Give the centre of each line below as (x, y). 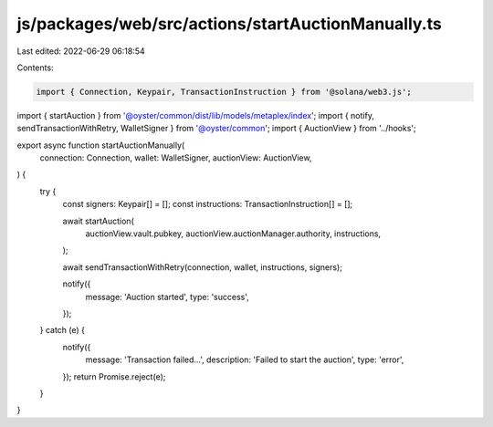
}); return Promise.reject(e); (114, 376)
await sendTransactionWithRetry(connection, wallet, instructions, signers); (202, 267)
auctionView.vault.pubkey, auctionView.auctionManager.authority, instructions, (233, 234)
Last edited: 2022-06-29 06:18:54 (81, 51)
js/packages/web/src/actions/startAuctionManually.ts (229, 24)
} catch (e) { (63, 330)
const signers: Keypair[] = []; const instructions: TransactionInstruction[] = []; (208, 204)
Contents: (35, 68)
